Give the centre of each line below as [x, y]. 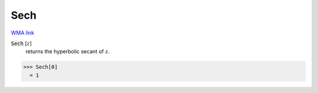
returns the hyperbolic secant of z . [68, 51]
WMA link [23, 33]
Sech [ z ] [21, 43]
